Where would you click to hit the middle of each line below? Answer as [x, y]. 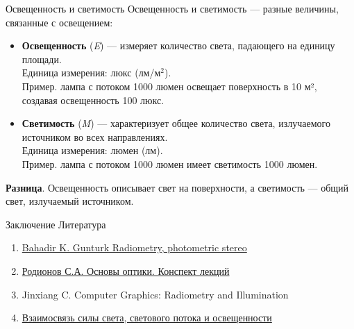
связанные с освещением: [59, 22]
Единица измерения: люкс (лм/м [91, 73]
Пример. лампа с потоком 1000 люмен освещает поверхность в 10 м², [169, 86]
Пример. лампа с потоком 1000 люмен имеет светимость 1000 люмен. [170, 163]
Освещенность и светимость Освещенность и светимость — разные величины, [172, 8]
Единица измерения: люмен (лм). [92, 150]
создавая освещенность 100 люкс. [93, 100]
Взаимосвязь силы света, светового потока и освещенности [147, 318]
